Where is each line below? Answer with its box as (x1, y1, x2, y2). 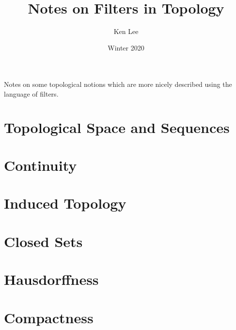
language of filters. (4, 88, 59, 99)
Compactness (4, 307, 94, 327)
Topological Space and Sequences (4, 117, 230, 137)
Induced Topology (4, 193, 126, 213)
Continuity (4, 155, 77, 175)
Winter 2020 (108, 42, 144, 52)
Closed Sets (4, 231, 83, 251)
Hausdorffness (4, 269, 99, 289)
